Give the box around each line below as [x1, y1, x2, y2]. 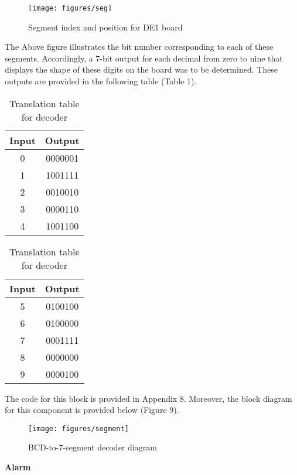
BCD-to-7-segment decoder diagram [28, 441, 157, 453]
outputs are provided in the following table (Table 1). [5, 75, 197, 87]
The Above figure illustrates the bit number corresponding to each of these [5, 40, 274, 53]
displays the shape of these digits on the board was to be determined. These [5, 63, 278, 76]
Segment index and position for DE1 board [28, 20, 183, 33]
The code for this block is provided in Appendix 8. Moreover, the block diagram [5, 392, 292, 404]
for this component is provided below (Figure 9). [5, 404, 179, 416]
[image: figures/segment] [28, 424, 129, 433]
